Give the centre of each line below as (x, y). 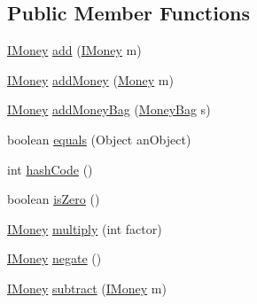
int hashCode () (50, 169)
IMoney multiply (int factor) (85, 228)
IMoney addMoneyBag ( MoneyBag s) (109, 109)
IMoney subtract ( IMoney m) (87, 288)
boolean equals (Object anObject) (99, 139)
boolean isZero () (54, 199)
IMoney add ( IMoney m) (74, 50)
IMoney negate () (55, 258)
